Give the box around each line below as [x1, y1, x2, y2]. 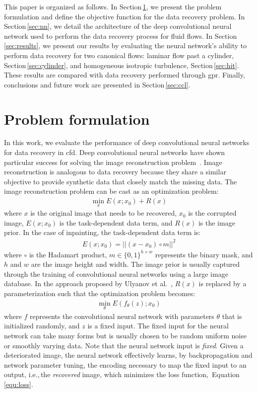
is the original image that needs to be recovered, [30, 208, 177, 218]
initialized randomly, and [4, 320, 80, 331]
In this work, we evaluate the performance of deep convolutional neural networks [4, 137, 250, 148]
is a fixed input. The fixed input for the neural [87, 320, 229, 331]
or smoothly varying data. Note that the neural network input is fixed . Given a [4, 340, 244, 350]
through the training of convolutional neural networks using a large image [4, 268, 228, 279]
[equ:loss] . [4, 379, 33, 389]
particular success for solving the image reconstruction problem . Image [4, 157, 222, 167]
